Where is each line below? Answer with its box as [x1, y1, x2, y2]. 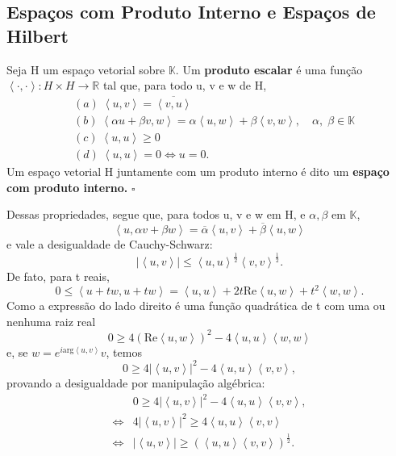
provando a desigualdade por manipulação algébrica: [6, 374, 265, 391]
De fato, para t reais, [6, 268, 110, 285]
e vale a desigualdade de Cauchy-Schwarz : [6, 236, 213, 253]
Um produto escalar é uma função [182, 61, 363, 77]
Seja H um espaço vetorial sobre [6, 61, 165, 77]
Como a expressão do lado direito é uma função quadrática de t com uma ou [6, 297, 386, 314]
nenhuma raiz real [6, 312, 96, 329]
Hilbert [6, 23, 69, 48]
